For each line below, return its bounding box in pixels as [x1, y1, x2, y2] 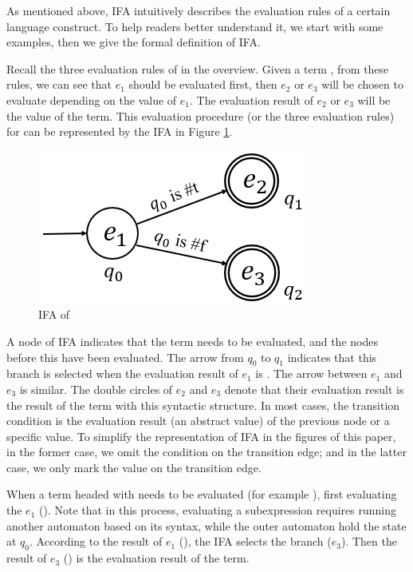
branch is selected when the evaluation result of [6, 365, 238, 382]
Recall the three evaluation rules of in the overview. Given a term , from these [6, 60, 389, 77]
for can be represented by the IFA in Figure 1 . [6, 123, 233, 140]
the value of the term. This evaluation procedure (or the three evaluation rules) [6, 107, 395, 124]
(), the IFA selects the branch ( [179, 533, 332, 550]
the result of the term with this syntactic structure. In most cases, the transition [6, 396, 400, 413]
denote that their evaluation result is [224, 380, 404, 397]
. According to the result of [29, 533, 163, 550]
